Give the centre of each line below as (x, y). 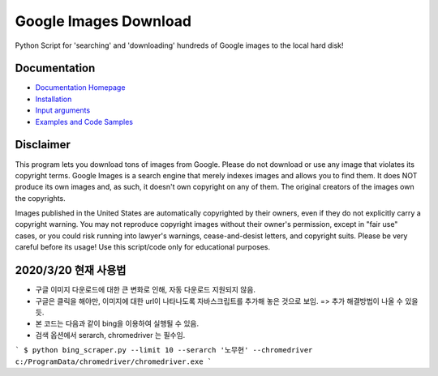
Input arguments (63, 110)
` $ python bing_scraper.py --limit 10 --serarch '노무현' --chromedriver (164, 350)
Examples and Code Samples (84, 122)
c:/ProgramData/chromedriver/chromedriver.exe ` (114, 361)
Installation (54, 99)
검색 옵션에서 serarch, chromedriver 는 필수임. (110, 335)
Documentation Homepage (80, 88)
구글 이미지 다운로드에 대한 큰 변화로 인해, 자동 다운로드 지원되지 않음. (145, 290)
